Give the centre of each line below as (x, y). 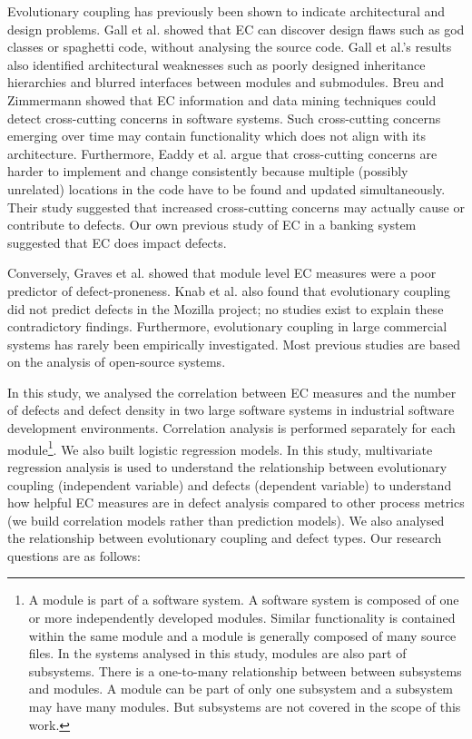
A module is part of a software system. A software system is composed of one (244, 600)
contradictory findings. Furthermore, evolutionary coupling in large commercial (227, 326)
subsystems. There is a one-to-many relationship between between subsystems (245, 670)
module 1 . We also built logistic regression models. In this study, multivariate (220, 448)
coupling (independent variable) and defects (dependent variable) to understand (230, 484)
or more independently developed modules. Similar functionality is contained (242, 618)
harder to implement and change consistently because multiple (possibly (208, 171)
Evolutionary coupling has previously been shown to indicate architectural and (226, 11)
